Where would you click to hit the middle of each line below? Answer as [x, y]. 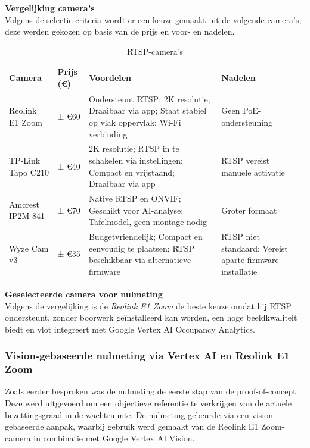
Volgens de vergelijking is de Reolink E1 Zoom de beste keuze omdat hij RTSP [148, 306]
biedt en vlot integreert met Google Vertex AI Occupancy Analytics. [130, 329]
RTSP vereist [246, 160]
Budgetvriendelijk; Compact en [145, 236]
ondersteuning [247, 122]
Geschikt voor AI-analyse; [136, 210]
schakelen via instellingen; [136, 160]
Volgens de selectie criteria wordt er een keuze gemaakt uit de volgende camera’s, [153, 19]
